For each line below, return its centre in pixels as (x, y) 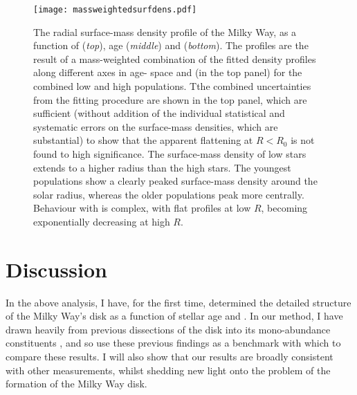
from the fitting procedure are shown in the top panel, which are (170, 99)
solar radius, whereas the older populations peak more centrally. (169, 194)
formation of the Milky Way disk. (76, 384)
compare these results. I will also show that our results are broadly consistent (170, 357)
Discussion (56, 269)
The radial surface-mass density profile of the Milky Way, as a (165, 31)
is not (303, 140)
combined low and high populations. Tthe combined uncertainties (172, 86)
